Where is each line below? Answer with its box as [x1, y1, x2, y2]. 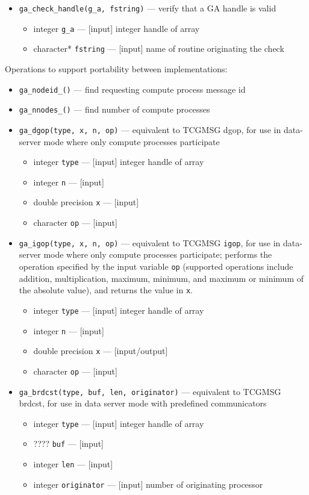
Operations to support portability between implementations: [5, 62, 228, 75]
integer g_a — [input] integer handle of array [33, 22, 200, 34]
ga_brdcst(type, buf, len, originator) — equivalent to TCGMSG [19, 385, 281, 397]
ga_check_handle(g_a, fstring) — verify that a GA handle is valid [19, 2, 276, 14]
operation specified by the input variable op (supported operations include [19, 260, 293, 272]
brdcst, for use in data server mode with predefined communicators [19, 397, 267, 409]
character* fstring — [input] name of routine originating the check [33, 42, 284, 55]
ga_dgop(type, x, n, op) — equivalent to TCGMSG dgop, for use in [19, 123, 281, 135]
